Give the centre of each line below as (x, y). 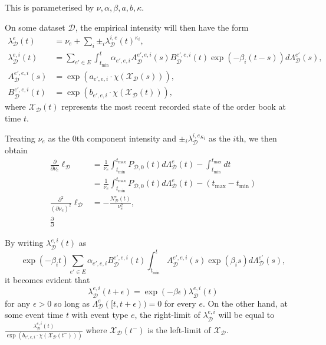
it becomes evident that (47, 279)
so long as (72, 303)
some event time (34, 315)
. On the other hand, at (245, 303)
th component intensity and (126, 138)
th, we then (256, 138)
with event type (100, 315)
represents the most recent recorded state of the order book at (174, 106)
